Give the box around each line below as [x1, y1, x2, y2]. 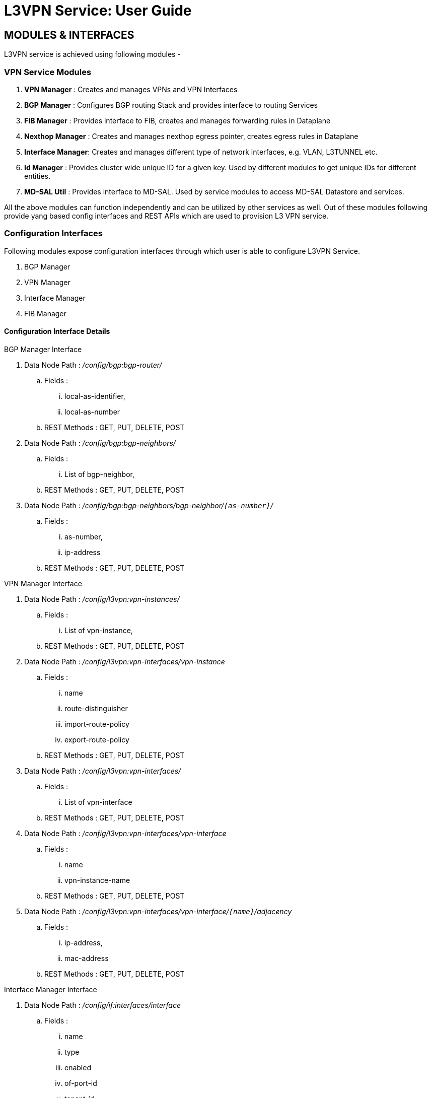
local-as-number [64, 407, 120, 416]
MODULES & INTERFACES [4, 28, 134, 41]
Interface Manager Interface [4, 985, 97, 994]
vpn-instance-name [64, 875, 130, 884]
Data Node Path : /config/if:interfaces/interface [24, 1000, 181, 1009]
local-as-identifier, [64, 391, 125, 400]
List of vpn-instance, [64, 626, 133, 635]
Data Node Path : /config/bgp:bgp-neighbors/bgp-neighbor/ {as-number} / [24, 501, 273, 510]
